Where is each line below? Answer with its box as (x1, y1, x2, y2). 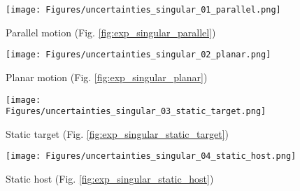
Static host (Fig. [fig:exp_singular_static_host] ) (6, 171, 214, 186)
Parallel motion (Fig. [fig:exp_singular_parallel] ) (6, 24, 216, 39)
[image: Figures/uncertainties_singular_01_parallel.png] (6, 5, 281, 15)
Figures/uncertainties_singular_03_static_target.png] (6, 106, 266, 117)
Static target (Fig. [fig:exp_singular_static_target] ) (6, 126, 229, 141)
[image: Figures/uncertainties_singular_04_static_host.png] (6, 151, 297, 162)
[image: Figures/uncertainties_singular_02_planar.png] (6, 50, 271, 60)
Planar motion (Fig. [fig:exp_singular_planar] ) (6, 69, 208, 84)
